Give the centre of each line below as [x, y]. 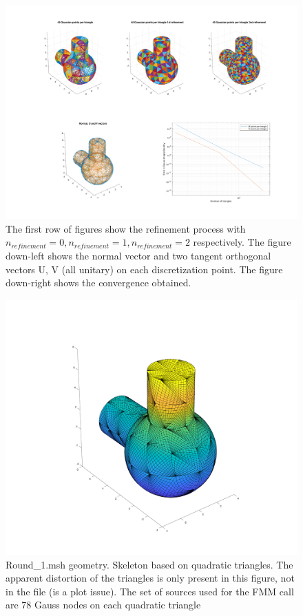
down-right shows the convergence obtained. [98, 283]
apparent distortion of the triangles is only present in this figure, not [150, 578]
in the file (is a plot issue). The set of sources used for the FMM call [150, 591]
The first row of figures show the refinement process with [126, 228]
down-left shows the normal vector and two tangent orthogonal [138, 255]
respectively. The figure [242, 242]
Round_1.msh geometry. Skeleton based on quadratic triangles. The [149, 564]
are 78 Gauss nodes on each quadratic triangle [103, 605]
